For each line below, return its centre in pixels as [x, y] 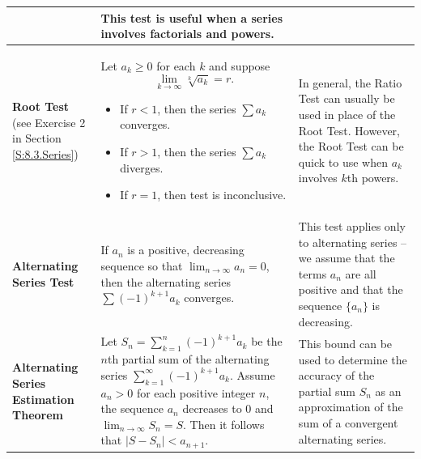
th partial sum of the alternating [188, 359]
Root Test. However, [349, 130]
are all [361, 273]
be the [267, 341]
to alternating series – [353, 242]
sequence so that [142, 265]
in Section [37, 138]
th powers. [373, 178]
